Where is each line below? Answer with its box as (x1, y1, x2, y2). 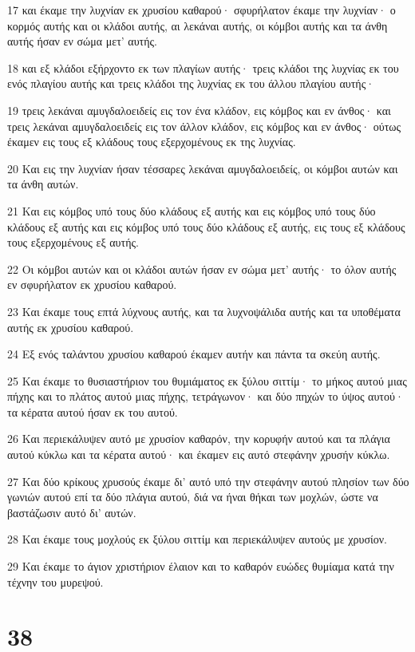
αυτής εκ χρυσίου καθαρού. (7, 318, 134, 335)
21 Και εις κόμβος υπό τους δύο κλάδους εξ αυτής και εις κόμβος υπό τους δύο (7, 202, 376, 219)
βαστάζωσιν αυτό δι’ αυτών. (7, 504, 136, 520)
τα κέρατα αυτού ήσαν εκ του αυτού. (7, 403, 178, 420)
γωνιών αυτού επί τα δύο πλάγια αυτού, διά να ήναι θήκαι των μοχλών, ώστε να (7, 488, 378, 505)
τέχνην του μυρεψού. (7, 573, 104, 590)
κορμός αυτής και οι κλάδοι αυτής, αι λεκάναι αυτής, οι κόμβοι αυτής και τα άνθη (7, 17, 388, 34)
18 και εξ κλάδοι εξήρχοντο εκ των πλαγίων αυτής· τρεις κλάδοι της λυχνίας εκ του (7, 59, 399, 76)
